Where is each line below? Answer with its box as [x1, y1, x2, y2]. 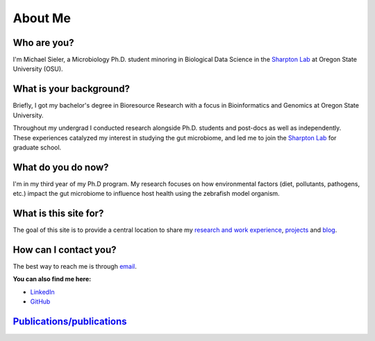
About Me [12, 10, 71, 26]
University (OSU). [12, 65, 63, 73]
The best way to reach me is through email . [12, 263, 137, 271]
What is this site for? [12, 208, 104, 219]
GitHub [30, 297, 51, 306]
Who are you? [12, 37, 74, 49]
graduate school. [12, 143, 62, 151]
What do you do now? [12, 161, 109, 173]
